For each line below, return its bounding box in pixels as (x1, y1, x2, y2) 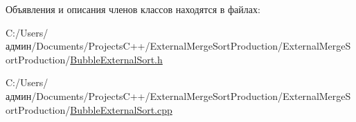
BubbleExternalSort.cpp (70, 102, 172, 116)
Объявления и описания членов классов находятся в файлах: (6, 2, 260, 16)
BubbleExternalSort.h (70, 52, 163, 66)
